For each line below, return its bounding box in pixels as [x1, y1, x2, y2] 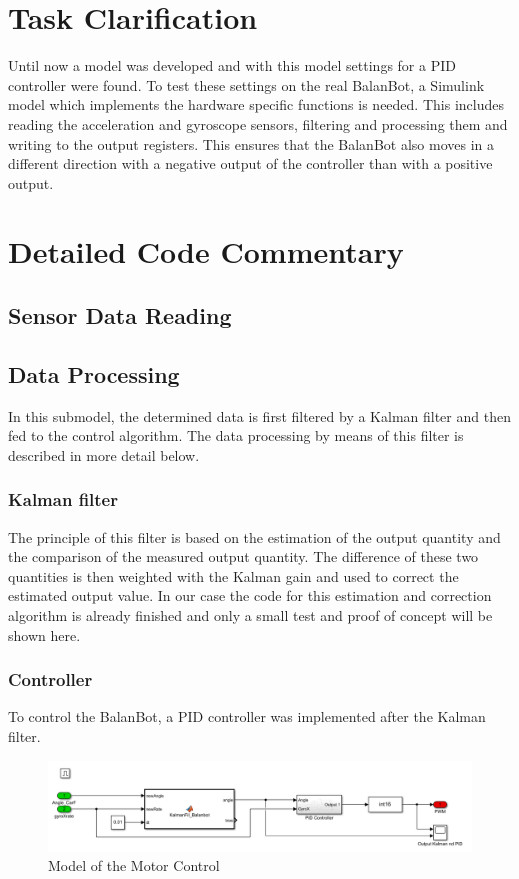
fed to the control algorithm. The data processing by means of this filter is [8, 425, 464, 446]
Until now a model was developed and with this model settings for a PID [8, 55, 456, 76]
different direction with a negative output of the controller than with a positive [8, 153, 493, 174]
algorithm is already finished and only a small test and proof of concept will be [8, 605, 493, 626]
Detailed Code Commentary [8, 231, 404, 272]
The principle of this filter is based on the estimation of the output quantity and [8, 526, 501, 547]
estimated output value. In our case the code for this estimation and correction [8, 585, 492, 606]
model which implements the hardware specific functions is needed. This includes [8, 94, 504, 115]
